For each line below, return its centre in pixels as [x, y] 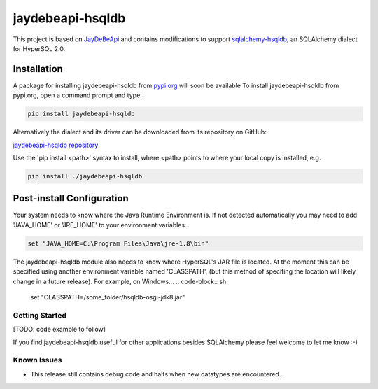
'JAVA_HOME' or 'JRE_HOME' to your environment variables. [100, 225]
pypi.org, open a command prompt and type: [78, 95]
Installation [38, 69]
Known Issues [37, 360]
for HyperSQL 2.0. [39, 48]
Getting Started [40, 315]
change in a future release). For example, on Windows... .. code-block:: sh [120, 281]
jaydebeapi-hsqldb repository [56, 145]
